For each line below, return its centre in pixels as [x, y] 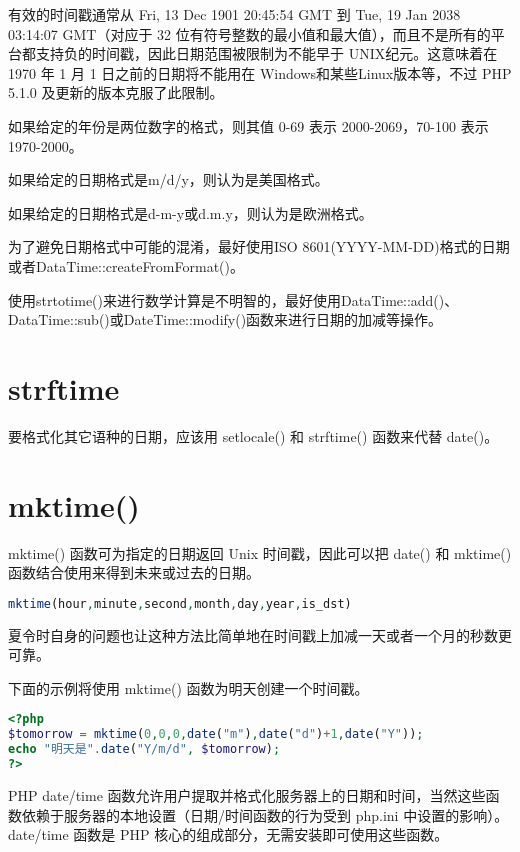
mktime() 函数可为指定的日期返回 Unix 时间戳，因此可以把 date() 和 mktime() [260, 552]
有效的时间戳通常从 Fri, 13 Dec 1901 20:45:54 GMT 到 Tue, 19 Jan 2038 [234, 14]
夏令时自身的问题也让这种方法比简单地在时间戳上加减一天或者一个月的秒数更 [260, 634]
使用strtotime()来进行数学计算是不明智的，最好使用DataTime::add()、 [233, 299]
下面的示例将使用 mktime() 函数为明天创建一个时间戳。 [188, 687]
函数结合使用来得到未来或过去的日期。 [134, 572]
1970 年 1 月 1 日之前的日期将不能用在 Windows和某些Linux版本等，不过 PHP [260, 72]
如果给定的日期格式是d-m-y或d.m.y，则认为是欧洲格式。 [190, 212]
